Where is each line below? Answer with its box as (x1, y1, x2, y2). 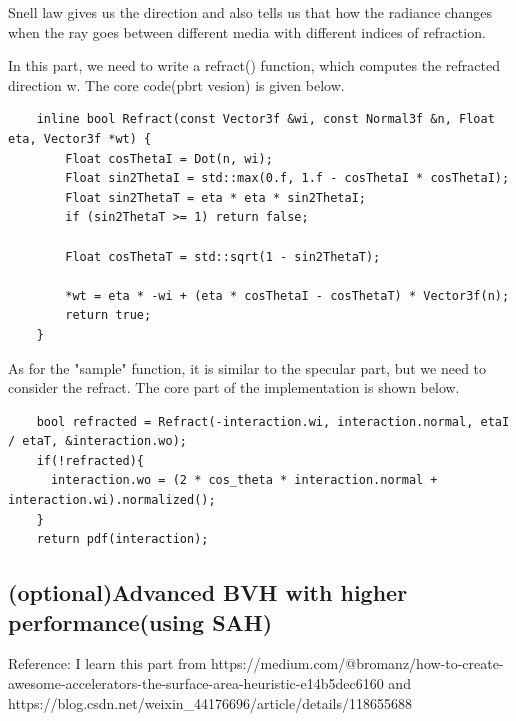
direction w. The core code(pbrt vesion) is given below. (8, 74, 345, 95)
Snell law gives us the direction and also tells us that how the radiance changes (8, 2, 492, 22)
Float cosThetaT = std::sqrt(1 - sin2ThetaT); (65, 249, 381, 264)
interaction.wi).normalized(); (8, 493, 216, 508)
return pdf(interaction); (36, 532, 209, 547)
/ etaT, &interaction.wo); (8, 434, 187, 449)
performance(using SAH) (8, 606, 273, 637)
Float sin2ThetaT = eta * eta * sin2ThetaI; (65, 190, 366, 205)
